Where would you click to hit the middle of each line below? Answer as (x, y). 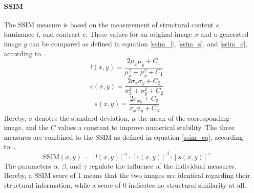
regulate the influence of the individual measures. (163, 165)
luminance (19, 34)
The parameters (28, 165)
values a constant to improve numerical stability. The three (146, 127)
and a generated (224, 34)
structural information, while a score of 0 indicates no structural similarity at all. (125, 184)
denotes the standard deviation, (82, 118)
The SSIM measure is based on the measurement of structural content (109, 24)
